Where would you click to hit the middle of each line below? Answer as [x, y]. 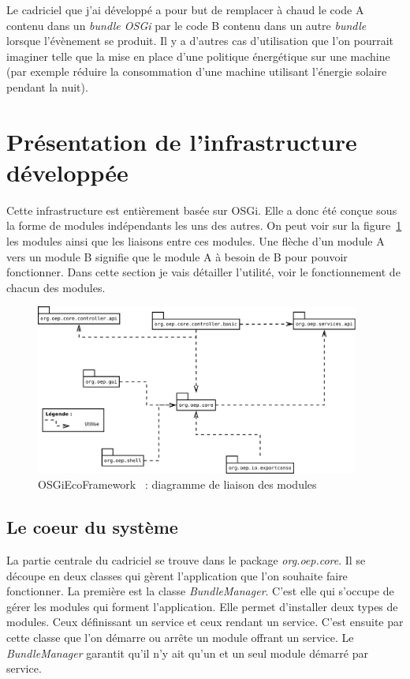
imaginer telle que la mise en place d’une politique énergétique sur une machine [198, 56]
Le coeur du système [92, 527]
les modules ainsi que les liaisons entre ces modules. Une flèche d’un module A [196, 241]
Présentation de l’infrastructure [182, 141]
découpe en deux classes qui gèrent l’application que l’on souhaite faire [177, 575]
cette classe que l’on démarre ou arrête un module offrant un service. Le [180, 638]
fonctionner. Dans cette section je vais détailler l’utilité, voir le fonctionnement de [203, 272]
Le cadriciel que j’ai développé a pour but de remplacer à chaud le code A [185, 9]
